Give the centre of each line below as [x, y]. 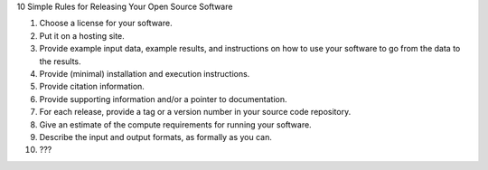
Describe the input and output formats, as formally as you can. [156, 137]
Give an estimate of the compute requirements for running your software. [175, 124]
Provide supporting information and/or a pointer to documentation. [163, 99]
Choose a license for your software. [106, 24]
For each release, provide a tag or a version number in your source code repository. [195, 112]
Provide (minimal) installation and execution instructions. [145, 73]
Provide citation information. [92, 87]
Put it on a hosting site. [82, 35]
